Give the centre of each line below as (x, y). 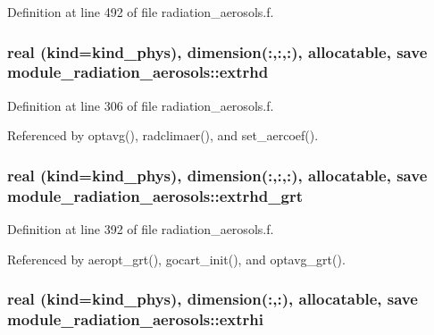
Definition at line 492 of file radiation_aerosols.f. (141, 12)
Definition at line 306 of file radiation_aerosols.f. (141, 105)
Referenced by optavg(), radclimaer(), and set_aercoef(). (163, 135)
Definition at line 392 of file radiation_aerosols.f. (141, 229)
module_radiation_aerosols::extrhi (136, 319)
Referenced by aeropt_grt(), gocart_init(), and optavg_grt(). (176, 259)
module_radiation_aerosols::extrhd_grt (155, 195)
